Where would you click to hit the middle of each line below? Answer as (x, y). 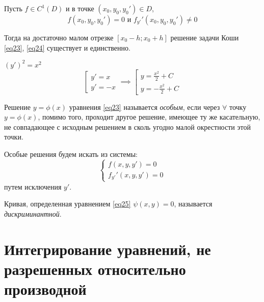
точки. (14, 137)
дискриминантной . (33, 213)
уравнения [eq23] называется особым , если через (144, 107)
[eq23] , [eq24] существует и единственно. (67, 47)
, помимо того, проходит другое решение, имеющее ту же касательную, (149, 117)
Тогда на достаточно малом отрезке (59, 37)
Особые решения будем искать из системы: (71, 154)
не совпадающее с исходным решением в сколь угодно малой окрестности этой (127, 126)
